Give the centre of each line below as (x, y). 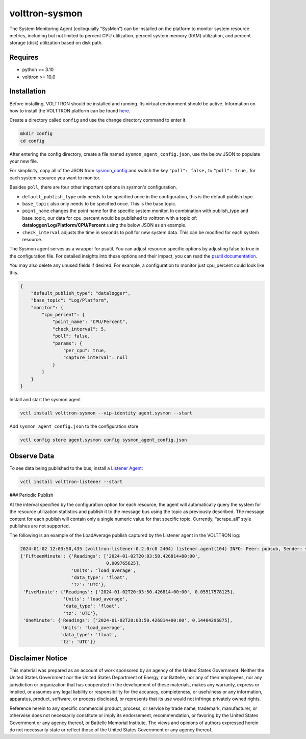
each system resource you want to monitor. (55, 178)
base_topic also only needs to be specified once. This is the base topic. (99, 204)
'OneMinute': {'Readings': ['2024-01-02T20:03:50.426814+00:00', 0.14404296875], (128, 620)
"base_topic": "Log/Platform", (70, 301)
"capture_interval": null (95, 357)
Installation (28, 91)
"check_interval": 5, (79, 329)
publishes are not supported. (40, 526)
